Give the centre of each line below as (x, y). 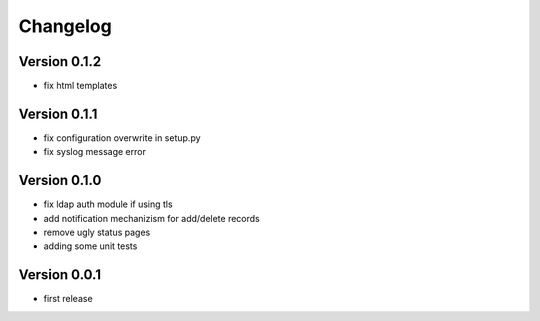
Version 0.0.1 (60, 275)
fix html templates (80, 86)
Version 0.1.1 (58, 113)
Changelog (65, 26)
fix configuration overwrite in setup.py (122, 137)
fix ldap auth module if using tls (108, 204)
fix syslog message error (95, 152)
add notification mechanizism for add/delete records (151, 218)
